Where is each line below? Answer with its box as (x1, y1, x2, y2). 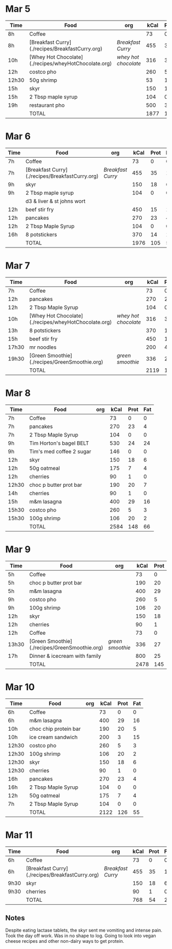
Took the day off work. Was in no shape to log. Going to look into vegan (5, 933, 156, 939)
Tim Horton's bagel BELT (29, 440, 90, 447)
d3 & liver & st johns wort (25, 197, 85, 204)
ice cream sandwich (29, 733, 78, 741)
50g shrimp (29, 77, 57, 84)
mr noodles (29, 344, 57, 351)
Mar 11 (5, 829, 33, 841)
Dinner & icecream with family (29, 652, 101, 659)
